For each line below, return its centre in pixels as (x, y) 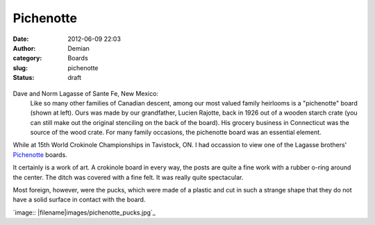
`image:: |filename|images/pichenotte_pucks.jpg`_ (84, 212)
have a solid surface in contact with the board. (79, 200)
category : (27, 58)
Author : (24, 48)
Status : (24, 78)
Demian (79, 48)
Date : (21, 39)
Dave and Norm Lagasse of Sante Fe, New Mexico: (86, 93)
